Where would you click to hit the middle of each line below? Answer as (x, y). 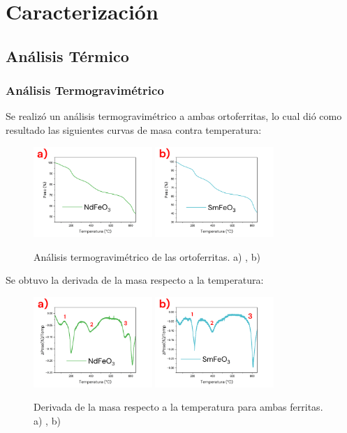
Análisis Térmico (67, 55)
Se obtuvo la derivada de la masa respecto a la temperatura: (135, 280)
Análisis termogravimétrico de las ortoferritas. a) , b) (147, 256)
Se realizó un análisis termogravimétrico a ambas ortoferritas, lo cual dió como (174, 116)
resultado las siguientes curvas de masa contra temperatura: (134, 129)
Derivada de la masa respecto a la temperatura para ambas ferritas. (178, 407)
